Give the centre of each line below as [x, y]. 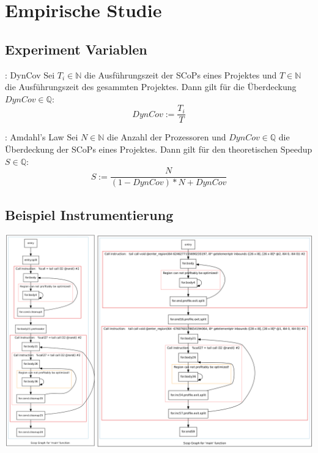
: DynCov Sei [30, 74]
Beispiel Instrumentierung [89, 214]
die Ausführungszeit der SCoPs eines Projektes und [180, 74]
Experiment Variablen [76, 49]
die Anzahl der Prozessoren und [167, 137]
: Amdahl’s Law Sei [42, 137]
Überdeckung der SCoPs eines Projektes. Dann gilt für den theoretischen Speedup [159, 149]
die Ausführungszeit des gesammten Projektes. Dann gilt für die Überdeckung [151, 87]
